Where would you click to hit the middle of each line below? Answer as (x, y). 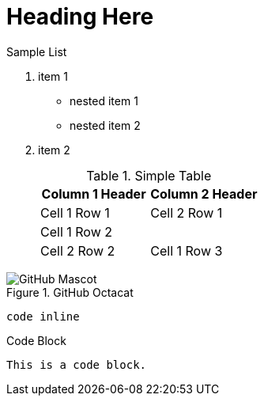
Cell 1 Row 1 (75, 212)
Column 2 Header (204, 193)
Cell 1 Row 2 (76, 231)
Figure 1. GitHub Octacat (70, 292)
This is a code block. (77, 364)
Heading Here (80, 17)
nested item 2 (105, 125)
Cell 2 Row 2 (78, 250)
